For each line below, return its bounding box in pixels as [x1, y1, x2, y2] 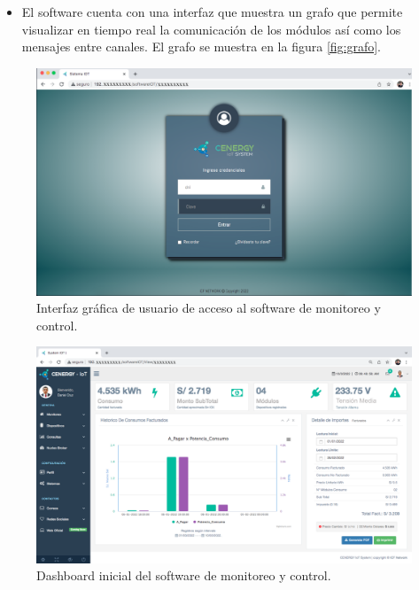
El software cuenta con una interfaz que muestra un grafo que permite [21, 3, 403, 20]
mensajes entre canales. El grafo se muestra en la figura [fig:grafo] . [21, 37, 382, 56]
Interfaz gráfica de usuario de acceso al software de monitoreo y [36, 299, 381, 317]
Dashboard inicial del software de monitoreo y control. [36, 566, 331, 585]
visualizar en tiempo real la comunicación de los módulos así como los [21, 19, 401, 38]
